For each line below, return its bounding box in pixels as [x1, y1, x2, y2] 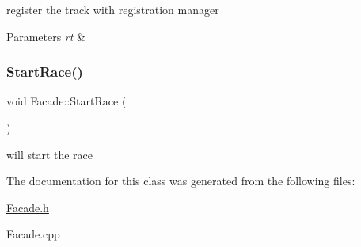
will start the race [6, 146, 93, 162]
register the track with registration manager [6, 2, 219, 17]
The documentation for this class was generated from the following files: [6, 173, 355, 189]
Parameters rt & [6, 28, 85, 44]
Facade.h [6, 199, 49, 215]
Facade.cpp [6, 226, 60, 242]
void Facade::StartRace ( [6, 93, 127, 109]
